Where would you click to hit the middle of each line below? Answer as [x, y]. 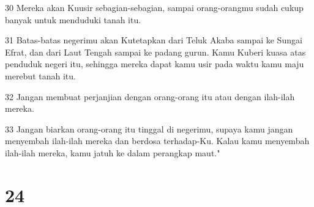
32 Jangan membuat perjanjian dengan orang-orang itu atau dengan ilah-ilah [150, 96]
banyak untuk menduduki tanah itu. [73, 19]
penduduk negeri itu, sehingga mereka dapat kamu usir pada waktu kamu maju [155, 64]
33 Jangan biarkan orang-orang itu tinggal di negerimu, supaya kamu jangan [149, 129]
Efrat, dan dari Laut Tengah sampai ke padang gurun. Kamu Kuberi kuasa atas [155, 52]
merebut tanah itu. [40, 75]
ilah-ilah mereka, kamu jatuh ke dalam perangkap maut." [113, 152]
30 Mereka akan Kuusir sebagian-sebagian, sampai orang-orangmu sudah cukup [154, 7]
